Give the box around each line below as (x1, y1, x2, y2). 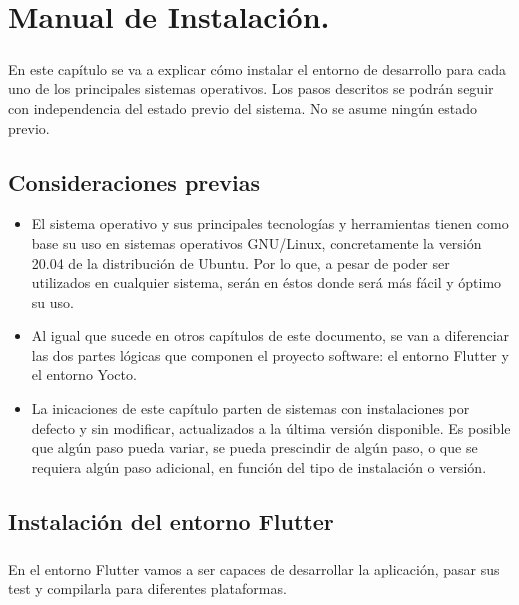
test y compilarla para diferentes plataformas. (8, 578, 287, 599)
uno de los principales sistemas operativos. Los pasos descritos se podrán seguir (8, 78, 494, 99)
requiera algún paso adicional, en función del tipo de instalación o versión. (31, 456, 487, 477)
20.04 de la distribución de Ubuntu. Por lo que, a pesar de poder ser (31, 252, 450, 273)
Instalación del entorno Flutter (8, 505, 334, 536)
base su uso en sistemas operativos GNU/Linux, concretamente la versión (31, 232, 482, 253)
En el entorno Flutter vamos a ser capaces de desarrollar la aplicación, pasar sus (8, 558, 500, 579)
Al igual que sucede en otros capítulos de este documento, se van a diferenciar (31, 325, 510, 346)
